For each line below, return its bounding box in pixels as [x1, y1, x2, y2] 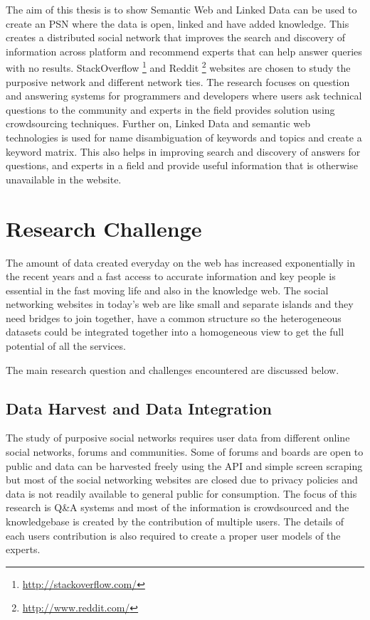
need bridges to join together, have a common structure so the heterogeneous [6, 310, 342, 325]
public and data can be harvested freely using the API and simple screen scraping [6, 458, 363, 473]
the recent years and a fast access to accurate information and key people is [6, 269, 336, 284]
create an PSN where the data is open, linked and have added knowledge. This [6, 16, 349, 31]
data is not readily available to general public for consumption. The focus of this [6, 486, 357, 501]
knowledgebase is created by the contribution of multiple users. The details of [6, 514, 344, 529]
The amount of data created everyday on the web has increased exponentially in [6, 255, 356, 269]
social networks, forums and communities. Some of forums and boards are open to [6, 444, 364, 459]
